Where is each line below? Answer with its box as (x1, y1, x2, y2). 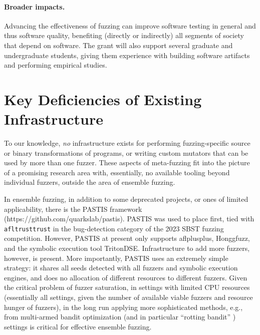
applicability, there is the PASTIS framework (4, 203, 142, 214)
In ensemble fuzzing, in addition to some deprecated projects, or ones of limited (4, 194, 248, 204)
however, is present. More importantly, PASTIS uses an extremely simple (4, 252, 228, 263)
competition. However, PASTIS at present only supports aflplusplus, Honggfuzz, (4, 233, 250, 243)
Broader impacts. (4, 1, 65, 12)
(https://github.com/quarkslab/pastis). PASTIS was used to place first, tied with (4, 213, 254, 224)
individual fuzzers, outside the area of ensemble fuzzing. (4, 177, 175, 187)
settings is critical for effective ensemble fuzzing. (4, 321, 152, 331)
